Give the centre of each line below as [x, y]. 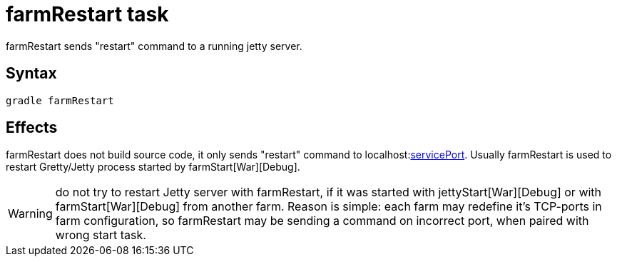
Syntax [31, 74]
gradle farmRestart [60, 100]
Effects [32, 128]
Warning [30, 214]
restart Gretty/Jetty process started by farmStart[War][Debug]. [153, 167]
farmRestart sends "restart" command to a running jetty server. [154, 46]
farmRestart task [87, 14]
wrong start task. [101, 235]
